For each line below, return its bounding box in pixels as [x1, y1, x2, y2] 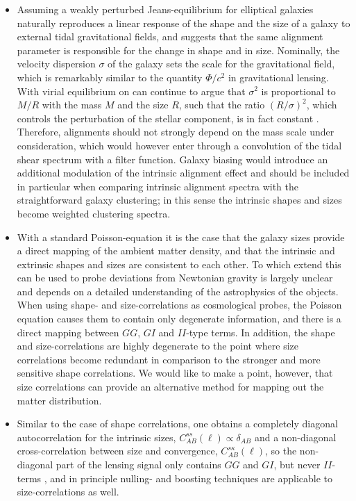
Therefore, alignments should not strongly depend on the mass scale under [17, 124, 334, 139]
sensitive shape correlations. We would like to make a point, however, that [17, 366, 333, 380]
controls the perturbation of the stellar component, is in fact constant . [17, 110, 319, 125]
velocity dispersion [17, 56, 96, 71]
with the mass [42, 97, 102, 112]
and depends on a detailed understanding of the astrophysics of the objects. [17, 284, 339, 298]
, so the [265, 443, 297, 458]
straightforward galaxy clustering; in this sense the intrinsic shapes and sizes [17, 192, 342, 207]
